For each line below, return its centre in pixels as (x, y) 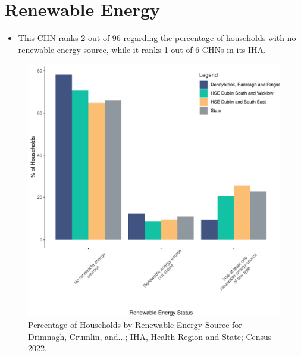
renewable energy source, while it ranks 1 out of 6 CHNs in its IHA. (142, 49)
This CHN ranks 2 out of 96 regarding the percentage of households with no (157, 38)
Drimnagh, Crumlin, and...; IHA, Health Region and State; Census (150, 336)
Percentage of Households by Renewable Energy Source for (135, 324)
